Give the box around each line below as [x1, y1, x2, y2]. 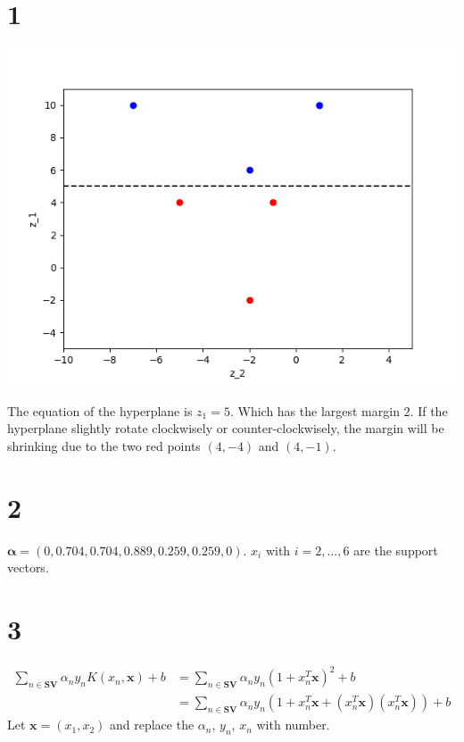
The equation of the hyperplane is [7, 401, 193, 420]
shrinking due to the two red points [7, 436, 201, 454]
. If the [410, 401, 448, 420]
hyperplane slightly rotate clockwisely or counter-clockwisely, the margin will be [7, 419, 444, 438]
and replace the [110, 715, 195, 734]
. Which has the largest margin [229, 401, 400, 420]
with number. [256, 715, 330, 734]
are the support [353, 540, 438, 559]
